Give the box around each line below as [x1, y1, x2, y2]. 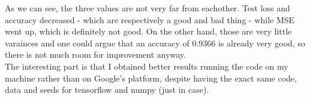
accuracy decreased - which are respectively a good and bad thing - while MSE [5, 13, 295, 26]
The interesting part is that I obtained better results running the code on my [5, 60, 288, 72]
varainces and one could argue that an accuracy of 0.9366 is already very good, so [5, 36, 305, 49]
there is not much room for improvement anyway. [5, 48, 186, 61]
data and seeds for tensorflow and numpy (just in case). [5, 83, 209, 96]
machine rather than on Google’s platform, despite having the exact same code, [5, 71, 297, 84]
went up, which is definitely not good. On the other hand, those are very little [5, 25, 292, 37]
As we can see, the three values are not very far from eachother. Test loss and [5, 2, 290, 14]
